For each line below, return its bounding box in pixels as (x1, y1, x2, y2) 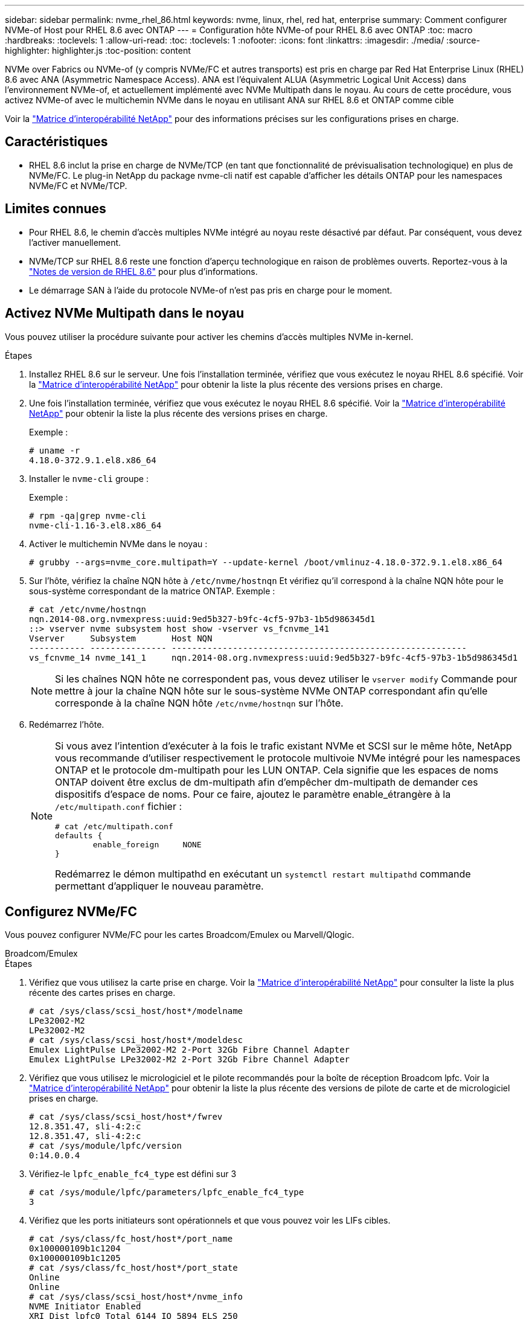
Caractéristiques (5, 134, 108, 150)
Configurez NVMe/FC (5, 903, 137, 919)
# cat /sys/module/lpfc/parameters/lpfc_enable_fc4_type (29, 1187, 304, 1198)
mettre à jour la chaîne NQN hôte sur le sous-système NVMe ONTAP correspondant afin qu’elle (55, 684, 488, 697)
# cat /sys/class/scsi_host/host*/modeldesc (29, 1035, 243, 1045)
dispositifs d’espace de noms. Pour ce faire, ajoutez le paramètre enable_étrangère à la (55, 788, 451, 800)
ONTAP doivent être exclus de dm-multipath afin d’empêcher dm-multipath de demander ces (55, 775, 478, 788)
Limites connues (5, 201, 106, 217)
